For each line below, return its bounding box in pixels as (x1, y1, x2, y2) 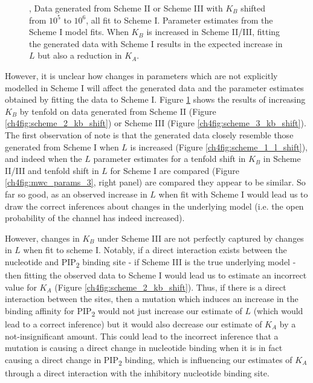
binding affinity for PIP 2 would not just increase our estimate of (5, 304, 242, 318)
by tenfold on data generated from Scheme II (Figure (19, 105, 216, 117)
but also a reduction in (37, 49, 122, 62)
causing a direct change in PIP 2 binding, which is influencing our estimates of (5, 353, 292, 367)
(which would (253, 304, 303, 317)
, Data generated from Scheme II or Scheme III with (29, 2, 223, 14)
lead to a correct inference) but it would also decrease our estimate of (5, 317, 262, 330)
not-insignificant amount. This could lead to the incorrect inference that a (5, 329, 279, 342)
